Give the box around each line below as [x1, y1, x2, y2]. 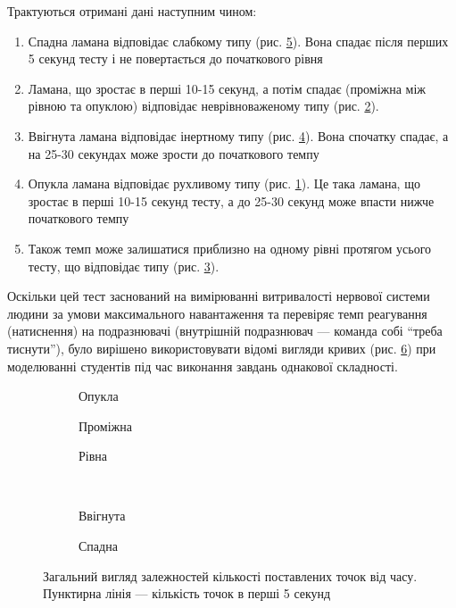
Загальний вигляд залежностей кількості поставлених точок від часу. [43, 566, 418, 585]
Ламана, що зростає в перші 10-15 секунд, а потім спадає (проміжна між [28, 79, 426, 97]
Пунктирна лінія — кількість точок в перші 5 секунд [43, 584, 331, 603]
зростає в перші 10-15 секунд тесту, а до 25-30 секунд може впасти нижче [28, 191, 435, 210]
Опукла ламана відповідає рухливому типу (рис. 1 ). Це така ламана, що [28, 174, 420, 193]
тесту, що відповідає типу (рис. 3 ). [28, 256, 220, 275]
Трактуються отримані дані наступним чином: [7, 2, 257, 20]
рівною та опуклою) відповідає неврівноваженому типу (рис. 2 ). [28, 96, 379, 115]
